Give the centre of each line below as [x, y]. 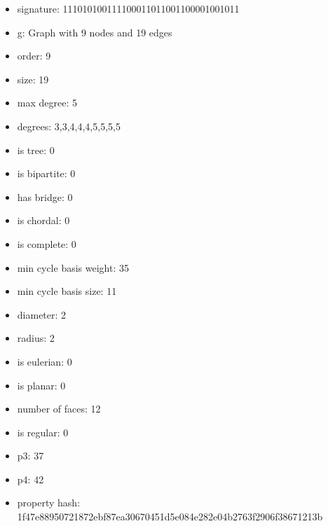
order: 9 [34, 56]
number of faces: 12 [59, 409]
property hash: [49, 503]
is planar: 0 [41, 385]
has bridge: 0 [45, 196]
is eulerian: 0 [45, 361]
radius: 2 [36, 338]
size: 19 [33, 79]
